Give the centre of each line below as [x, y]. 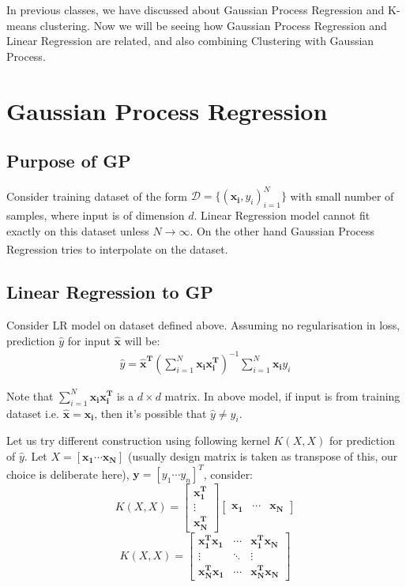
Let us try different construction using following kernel [138, 440]
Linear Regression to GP [110, 292]
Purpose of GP [69, 161]
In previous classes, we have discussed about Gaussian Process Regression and [195, 9]
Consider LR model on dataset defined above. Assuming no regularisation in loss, [203, 325]
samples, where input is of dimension [96, 215]
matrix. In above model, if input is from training [282, 395]
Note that [30, 395]
